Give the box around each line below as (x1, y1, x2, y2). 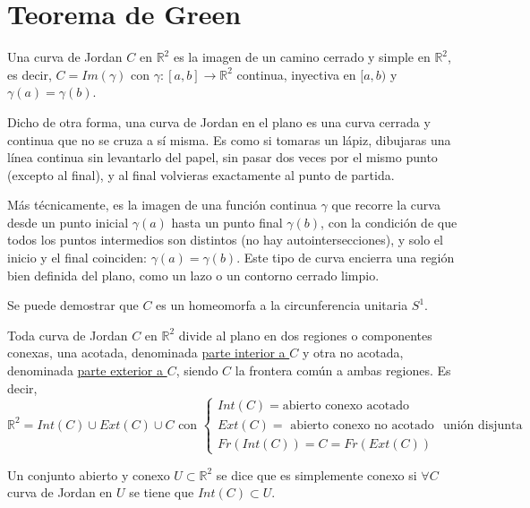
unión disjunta (443, 418, 523, 432)
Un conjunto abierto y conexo (7, 465, 170, 484)
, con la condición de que (321, 212, 457, 231)
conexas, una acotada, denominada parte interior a (7, 343, 286, 362)
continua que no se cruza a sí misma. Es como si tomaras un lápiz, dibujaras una (7, 130, 451, 149)
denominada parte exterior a (7, 361, 163, 380)
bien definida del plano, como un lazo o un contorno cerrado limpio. (7, 265, 380, 284)
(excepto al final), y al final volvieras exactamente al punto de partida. (7, 165, 395, 184)
